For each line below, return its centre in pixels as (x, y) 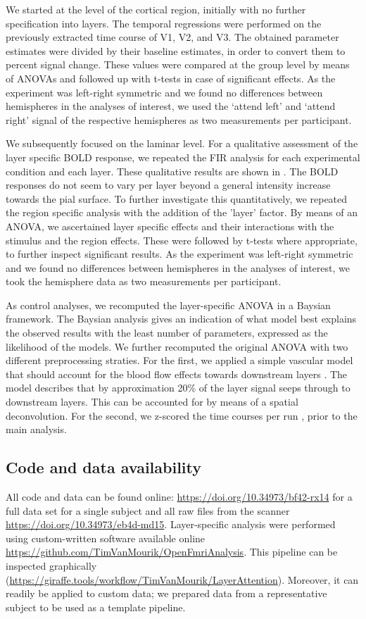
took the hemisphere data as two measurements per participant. (144, 281)
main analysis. (36, 429)
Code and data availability (103, 467)
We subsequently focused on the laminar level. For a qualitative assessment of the (182, 143)
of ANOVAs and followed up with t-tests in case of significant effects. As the (171, 78)
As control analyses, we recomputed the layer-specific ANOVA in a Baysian (168, 305)
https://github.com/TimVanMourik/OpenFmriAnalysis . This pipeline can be (172, 552)
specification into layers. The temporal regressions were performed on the (164, 23)
